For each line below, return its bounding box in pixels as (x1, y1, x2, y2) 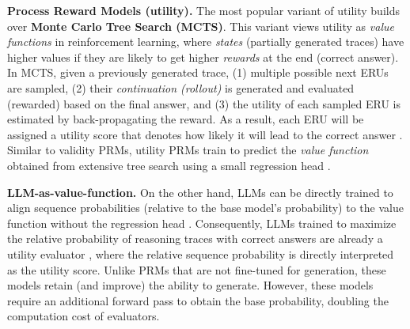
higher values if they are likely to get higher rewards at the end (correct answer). (7, 48, 399, 65)
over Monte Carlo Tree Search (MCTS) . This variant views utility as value (7, 17, 394, 34)
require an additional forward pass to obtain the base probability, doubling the (7, 292, 389, 308)
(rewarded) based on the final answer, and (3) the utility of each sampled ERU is (7, 95, 401, 112)
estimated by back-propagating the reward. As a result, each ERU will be (7, 111, 364, 127)
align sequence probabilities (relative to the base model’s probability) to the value (7, 199, 404, 216)
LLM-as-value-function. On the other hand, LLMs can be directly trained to (7, 183, 393, 200)
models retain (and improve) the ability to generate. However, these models (7, 277, 374, 293)
